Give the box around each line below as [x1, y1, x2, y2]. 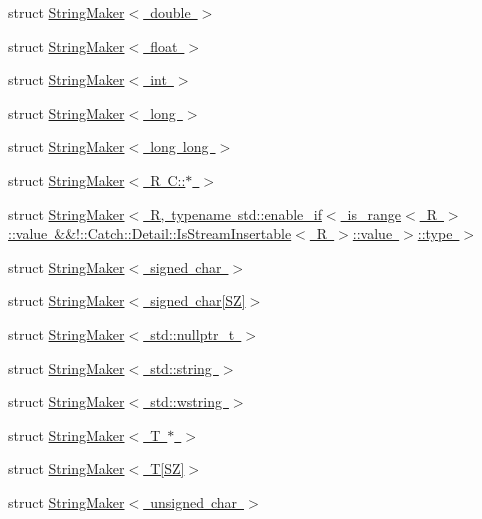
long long [150, 136, 209, 157]
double [150, 2, 191, 22]
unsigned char [150, 491, 238, 512]
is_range [347, 203, 402, 224]
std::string [150, 357, 212, 378]
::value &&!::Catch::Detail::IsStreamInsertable [8, 223, 292, 244]
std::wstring [150, 391, 222, 412]
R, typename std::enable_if [150, 203, 322, 224]
